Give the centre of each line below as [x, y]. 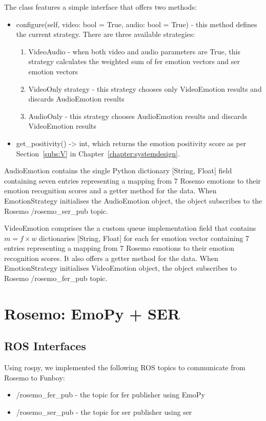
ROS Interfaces [45, 346]
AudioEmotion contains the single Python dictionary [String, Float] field [118, 171]
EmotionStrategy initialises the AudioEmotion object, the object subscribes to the [133, 200]
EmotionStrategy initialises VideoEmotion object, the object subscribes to [120, 268]
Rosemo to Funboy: [35, 377]
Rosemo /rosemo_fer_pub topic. [56, 278]
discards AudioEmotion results [76, 99]
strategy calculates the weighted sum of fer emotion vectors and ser [134, 61]
